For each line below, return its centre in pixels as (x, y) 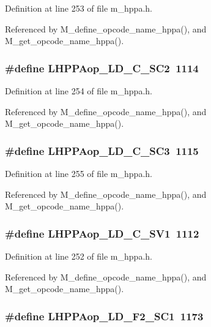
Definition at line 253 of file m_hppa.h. (79, 8)
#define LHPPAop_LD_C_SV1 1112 (102, 233)
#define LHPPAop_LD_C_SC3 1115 (102, 150)
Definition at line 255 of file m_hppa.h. (79, 173)
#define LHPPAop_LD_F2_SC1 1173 (104, 316)
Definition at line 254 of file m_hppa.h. (79, 91)
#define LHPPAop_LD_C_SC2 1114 (102, 68)
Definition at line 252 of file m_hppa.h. (79, 256)
